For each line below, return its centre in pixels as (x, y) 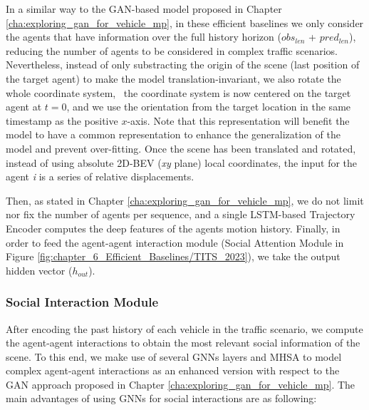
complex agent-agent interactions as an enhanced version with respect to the (173, 370)
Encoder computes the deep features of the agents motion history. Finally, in (173, 228)
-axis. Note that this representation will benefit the (238, 120)
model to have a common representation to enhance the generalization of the (173, 134)
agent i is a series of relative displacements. (100, 176)
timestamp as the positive (62, 120)
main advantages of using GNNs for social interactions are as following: (161, 398)
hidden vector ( (39, 270)
